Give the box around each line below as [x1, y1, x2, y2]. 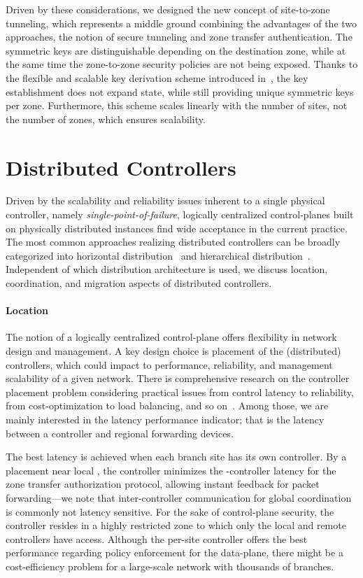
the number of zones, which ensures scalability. [6, 111, 206, 126]
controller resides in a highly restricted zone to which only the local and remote [6, 518, 346, 533]
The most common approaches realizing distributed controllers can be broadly [6, 234, 341, 249]
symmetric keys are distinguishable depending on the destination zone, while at [6, 43, 346, 57]
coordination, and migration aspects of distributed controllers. [6, 276, 272, 290]
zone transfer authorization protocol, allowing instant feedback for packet [6, 477, 320, 491]
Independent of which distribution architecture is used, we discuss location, [6, 262, 328, 276]
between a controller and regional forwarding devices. [6, 425, 234, 440]
